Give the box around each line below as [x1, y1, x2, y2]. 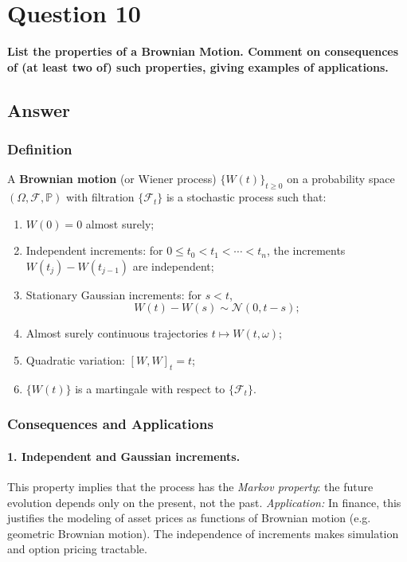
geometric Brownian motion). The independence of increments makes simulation [7, 525, 399, 541]
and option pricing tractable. [7, 541, 147, 557]
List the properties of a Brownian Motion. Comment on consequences [7, 43, 399, 60]
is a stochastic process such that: [166, 189, 327, 205]
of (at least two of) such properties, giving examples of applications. [7, 58, 389, 75]
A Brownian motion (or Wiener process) [7, 170, 217, 187]
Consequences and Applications [7, 414, 213, 434]
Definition [7, 139, 72, 159]
